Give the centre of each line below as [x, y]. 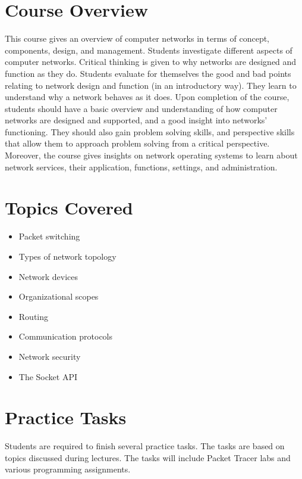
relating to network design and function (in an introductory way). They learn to [151, 85]
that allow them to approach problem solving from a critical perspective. [137, 143]
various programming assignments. [68, 469]
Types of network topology [67, 256]
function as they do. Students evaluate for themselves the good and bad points [148, 73]
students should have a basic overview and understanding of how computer [141, 108]
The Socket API [48, 376]
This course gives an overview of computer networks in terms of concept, [137, 38]
